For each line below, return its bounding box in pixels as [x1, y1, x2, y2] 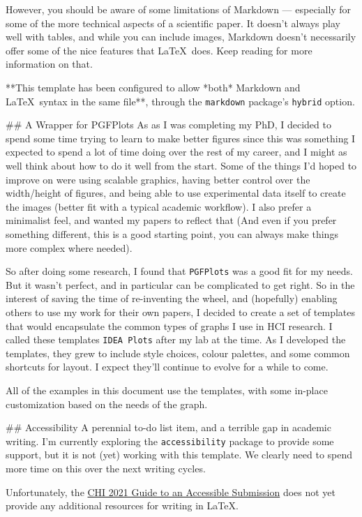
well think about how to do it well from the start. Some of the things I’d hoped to [6, 158, 357, 172]
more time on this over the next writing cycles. [6, 461, 206, 476]
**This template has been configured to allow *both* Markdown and [6, 80, 301, 94]
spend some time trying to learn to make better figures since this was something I [6, 130, 356, 145]
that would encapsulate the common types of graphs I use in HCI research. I [6, 318, 333, 333]
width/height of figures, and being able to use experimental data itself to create [6, 186, 346, 200]
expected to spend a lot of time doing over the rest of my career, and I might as [6, 144, 347, 159]
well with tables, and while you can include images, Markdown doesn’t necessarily [6, 29, 356, 44]
